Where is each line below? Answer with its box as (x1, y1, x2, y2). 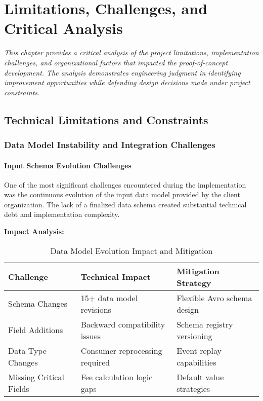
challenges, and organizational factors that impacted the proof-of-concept (4, 57, 228, 67)
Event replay (177, 344, 222, 356)
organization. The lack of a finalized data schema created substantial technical (4, 199, 247, 209)
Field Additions (8, 324, 63, 336)
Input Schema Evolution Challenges (4, 160, 131, 170)
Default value (177, 371, 224, 383)
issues (80, 330, 101, 342)
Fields (8, 382, 29, 394)
